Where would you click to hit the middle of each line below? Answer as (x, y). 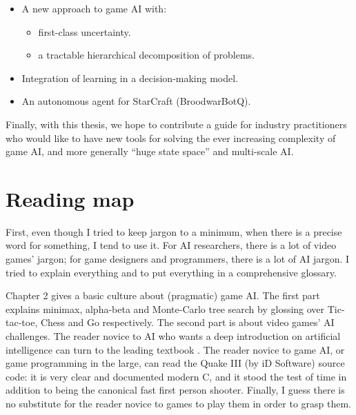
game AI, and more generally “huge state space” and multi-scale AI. (150, 151)
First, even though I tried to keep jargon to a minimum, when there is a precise (174, 231)
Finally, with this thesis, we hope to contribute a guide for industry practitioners (176, 124)
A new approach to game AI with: (94, 8)
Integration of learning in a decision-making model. (130, 78)
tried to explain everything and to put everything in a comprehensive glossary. (171, 272)
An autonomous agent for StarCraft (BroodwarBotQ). (136, 101)
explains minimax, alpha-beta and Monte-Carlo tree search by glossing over (165, 308)
